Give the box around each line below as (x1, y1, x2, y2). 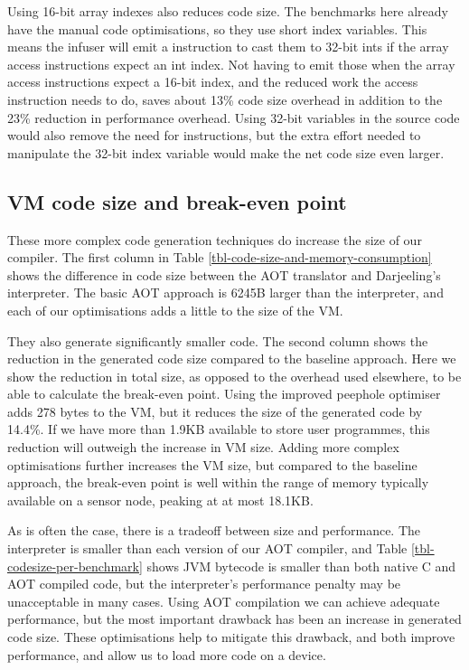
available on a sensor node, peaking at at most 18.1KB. (7, 490, 314, 509)
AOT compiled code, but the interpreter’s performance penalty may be (7, 574, 401, 593)
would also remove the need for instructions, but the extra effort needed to (7, 126, 421, 145)
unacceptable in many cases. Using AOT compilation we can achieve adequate (7, 591, 440, 610)
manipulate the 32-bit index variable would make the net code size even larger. (7, 143, 445, 162)
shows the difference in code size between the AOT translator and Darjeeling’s (7, 265, 441, 284)
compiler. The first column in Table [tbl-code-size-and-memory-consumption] (7, 248, 432, 267)
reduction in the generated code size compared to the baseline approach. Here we (7, 349, 456, 368)
